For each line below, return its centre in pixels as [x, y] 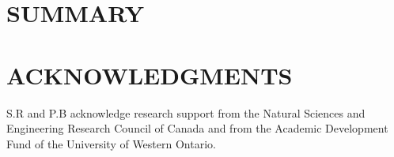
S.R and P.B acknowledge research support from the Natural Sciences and [186, 112]
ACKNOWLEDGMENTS [150, 75]
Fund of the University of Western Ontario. [111, 143]
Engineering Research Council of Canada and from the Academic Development [197, 128]
